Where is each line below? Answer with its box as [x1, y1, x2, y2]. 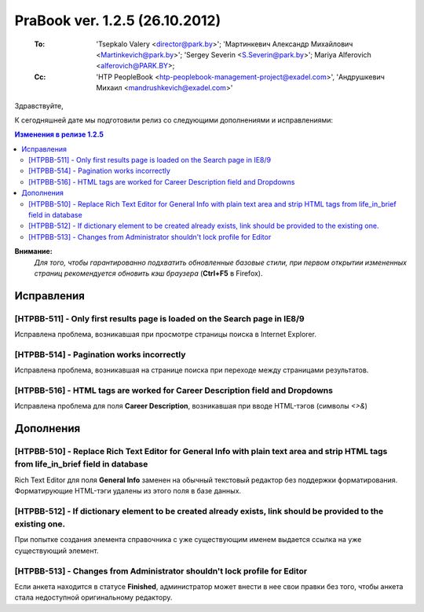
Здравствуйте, [14, 101, 64, 110]
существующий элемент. [14, 546, 99, 555]
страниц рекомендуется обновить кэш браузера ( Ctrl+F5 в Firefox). [34, 268, 263, 278]
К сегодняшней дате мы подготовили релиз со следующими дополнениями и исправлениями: [14, 115, 334, 125]
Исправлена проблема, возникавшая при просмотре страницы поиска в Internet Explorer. [14, 330, 317, 339]
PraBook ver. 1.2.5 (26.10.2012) [14, 12, 221, 29]
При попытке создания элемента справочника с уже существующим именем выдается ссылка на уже [14, 535, 362, 544]
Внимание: [14, 247, 53, 256]
